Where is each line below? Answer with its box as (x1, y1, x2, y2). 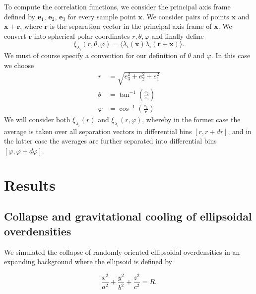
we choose (4, 60, 34, 70)
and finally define (151, 30, 204, 41)
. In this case (211, 50, 251, 61)
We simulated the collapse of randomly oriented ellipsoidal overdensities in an (4, 246, 240, 257)
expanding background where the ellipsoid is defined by (4, 256, 172, 267)
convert (4, 30, 26, 41)
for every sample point (67, 11, 136, 21)
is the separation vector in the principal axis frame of (50, 21, 212, 31)
